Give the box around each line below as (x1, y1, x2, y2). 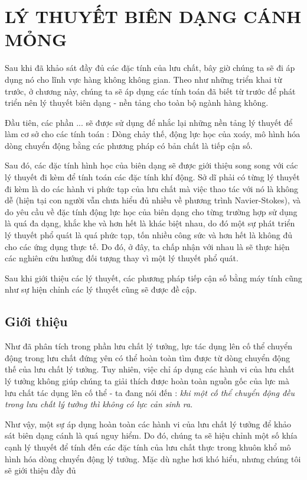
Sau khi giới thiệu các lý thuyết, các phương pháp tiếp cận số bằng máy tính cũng (5, 271, 302, 284)
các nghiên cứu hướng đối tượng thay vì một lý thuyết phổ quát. (5, 252, 239, 264)
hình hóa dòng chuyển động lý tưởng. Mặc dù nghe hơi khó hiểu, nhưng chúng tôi (5, 452, 301, 465)
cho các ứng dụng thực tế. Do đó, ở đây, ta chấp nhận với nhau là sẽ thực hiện (5, 240, 290, 252)
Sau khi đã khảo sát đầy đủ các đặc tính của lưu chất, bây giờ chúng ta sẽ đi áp (5, 61, 295, 74)
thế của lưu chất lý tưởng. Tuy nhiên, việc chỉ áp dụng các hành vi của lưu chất (5, 363, 295, 375)
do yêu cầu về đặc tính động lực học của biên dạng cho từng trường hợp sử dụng (5, 205, 298, 218)
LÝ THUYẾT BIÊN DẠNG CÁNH (5, 4, 302, 28)
